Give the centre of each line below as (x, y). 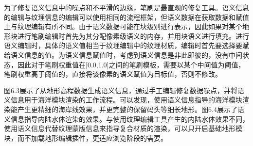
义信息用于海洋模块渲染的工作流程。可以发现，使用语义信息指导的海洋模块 (123, 100)
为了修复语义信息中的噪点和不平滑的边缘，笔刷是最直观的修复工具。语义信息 (126, 7)
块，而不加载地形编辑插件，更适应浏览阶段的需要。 (86, 138)
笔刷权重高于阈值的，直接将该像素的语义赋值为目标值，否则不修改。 (113, 74)
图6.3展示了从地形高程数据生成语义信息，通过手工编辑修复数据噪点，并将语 (124, 90)
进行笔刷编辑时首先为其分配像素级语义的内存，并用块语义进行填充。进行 (133, 36)
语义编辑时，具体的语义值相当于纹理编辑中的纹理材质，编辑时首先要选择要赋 (126, 45)
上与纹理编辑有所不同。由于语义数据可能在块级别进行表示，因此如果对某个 (123, 26)
